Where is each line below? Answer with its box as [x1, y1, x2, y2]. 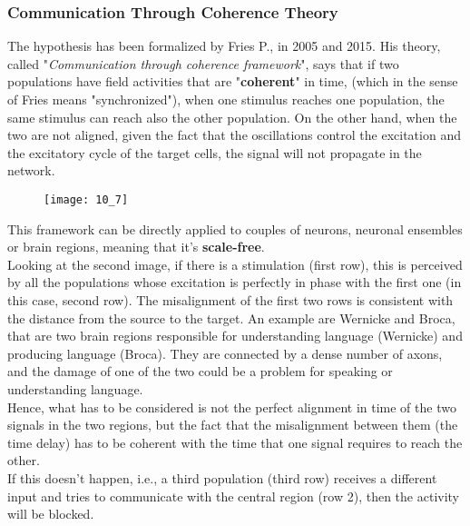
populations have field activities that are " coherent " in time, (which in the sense [7, 72, 458, 91]
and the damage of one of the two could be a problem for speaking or [7, 362, 393, 381]
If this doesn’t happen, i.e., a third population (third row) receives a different [7, 468, 437, 487]
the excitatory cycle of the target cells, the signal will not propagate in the [7, 143, 422, 162]
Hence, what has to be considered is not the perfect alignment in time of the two [7, 397, 456, 416]
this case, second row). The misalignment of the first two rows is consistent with [7, 291, 454, 309]
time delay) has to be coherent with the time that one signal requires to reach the [7, 432, 463, 452]
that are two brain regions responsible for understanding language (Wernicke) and [7, 326, 463, 345]
